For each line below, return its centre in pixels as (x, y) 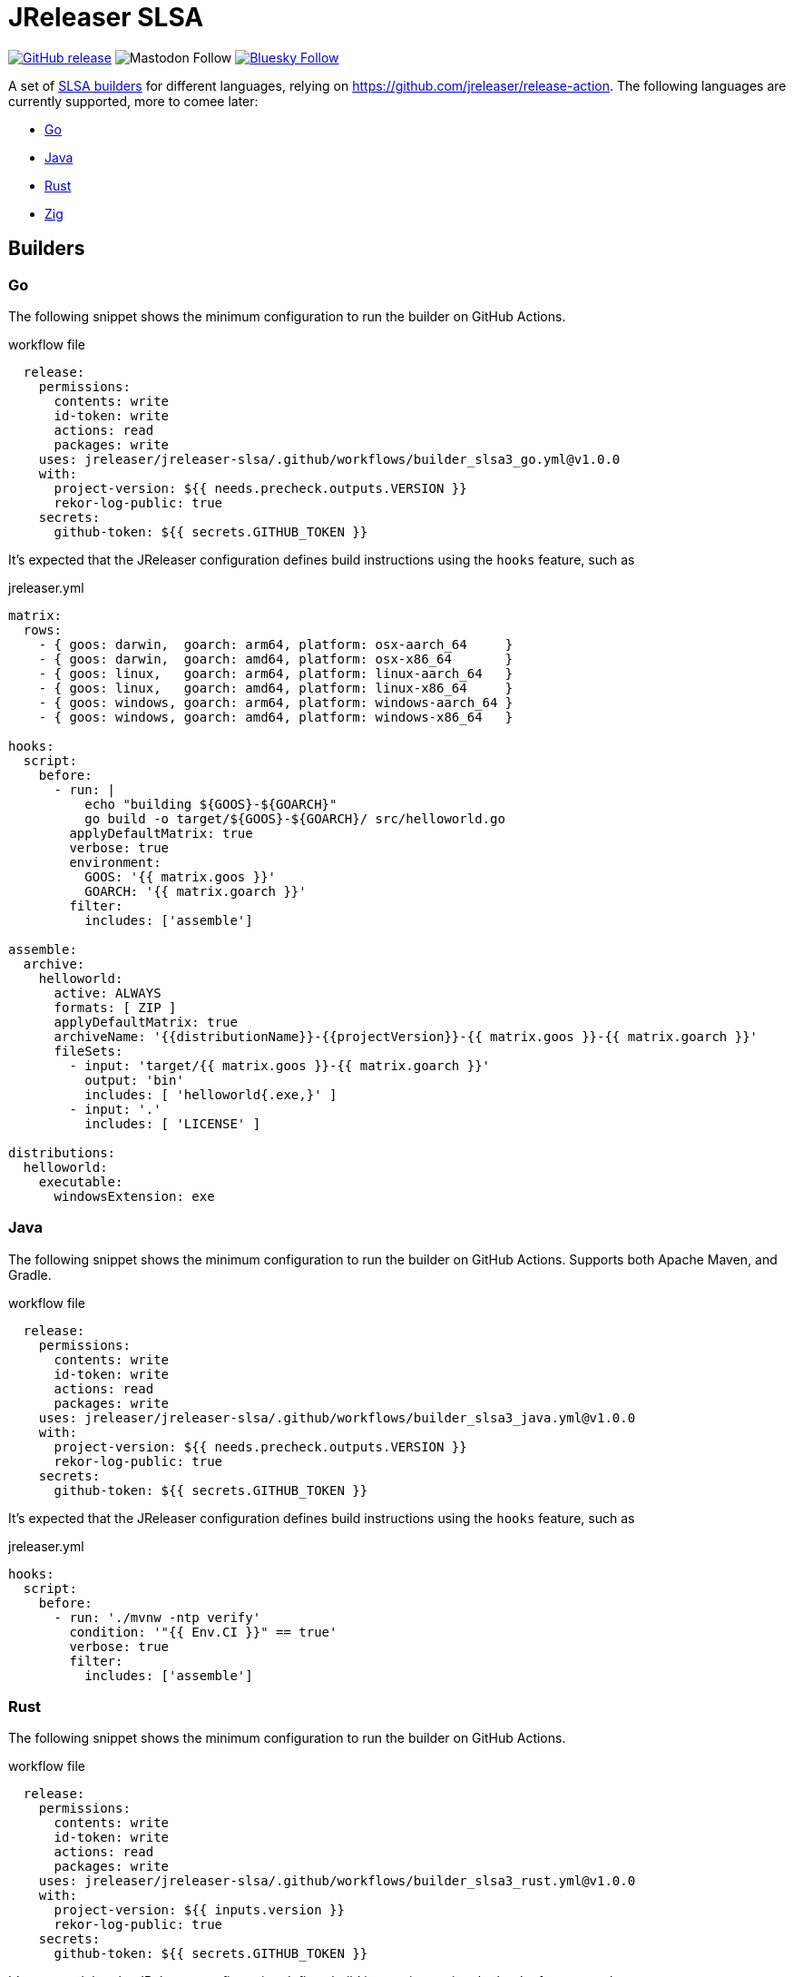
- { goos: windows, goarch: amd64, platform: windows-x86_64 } (276, 717)
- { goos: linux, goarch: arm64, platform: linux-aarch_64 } (276, 673)
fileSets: (88, 1051)
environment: (115, 862)
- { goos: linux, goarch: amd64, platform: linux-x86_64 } (276, 688)
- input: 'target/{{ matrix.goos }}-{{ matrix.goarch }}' (280, 1065)
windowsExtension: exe (134, 1196)
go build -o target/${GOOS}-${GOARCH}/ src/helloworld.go (295, 818)
